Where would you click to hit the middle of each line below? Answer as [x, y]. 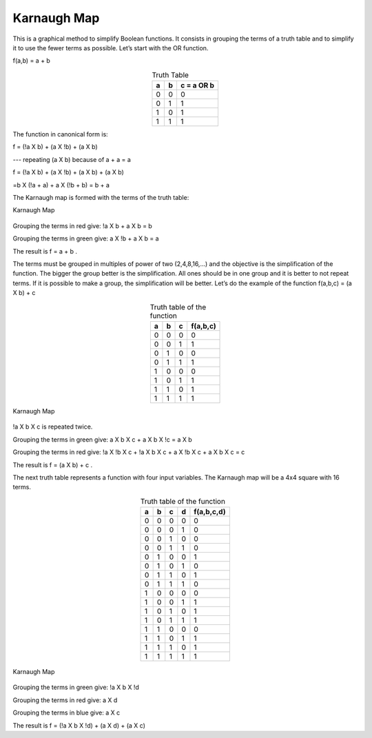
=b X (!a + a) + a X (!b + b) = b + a [61, 185]
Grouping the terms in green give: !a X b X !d [76, 687]
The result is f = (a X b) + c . [53, 464]
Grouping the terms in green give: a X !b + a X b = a [86, 238]
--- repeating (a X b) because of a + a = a [72, 159]
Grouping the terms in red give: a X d [65, 700]
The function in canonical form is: [60, 134]
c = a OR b [197, 85]
